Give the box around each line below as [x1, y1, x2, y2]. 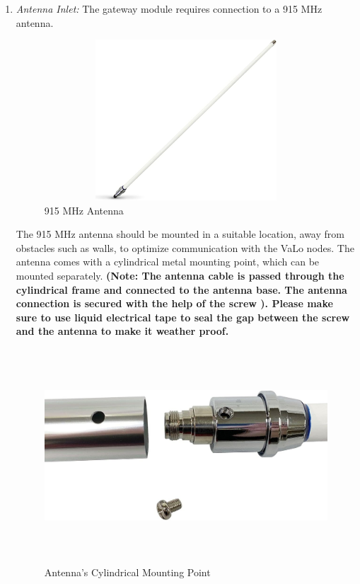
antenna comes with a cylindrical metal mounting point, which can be [16, 254, 320, 269]
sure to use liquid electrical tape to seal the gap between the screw [16, 309, 350, 324]
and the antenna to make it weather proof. [16, 324, 229, 338]
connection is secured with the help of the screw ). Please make [16, 296, 333, 311]
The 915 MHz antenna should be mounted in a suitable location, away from [16, 227, 344, 241]
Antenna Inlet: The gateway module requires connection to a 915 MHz [16, 1, 323, 16]
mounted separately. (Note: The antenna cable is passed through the [16, 268, 344, 282]
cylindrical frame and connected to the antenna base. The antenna [16, 282, 347, 297]
